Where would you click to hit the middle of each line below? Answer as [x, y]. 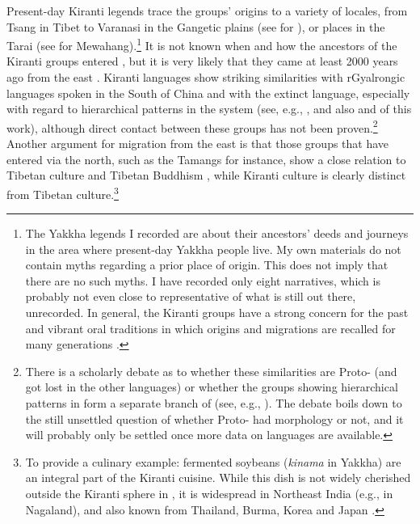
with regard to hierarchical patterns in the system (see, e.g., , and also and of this [209, 109]
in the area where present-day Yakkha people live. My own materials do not [213, 249]
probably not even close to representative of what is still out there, [191, 296]
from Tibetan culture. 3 [63, 192]
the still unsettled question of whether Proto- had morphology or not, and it [214, 418]
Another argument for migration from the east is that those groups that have [198, 144]
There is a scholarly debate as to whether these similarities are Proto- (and [211, 371]
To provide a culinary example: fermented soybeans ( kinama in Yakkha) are [213, 461]
